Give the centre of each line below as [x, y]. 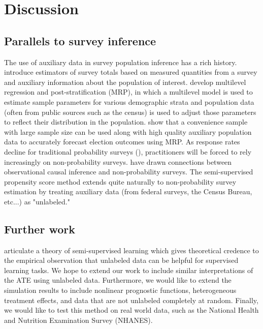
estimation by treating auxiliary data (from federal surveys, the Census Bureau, [128, 191]
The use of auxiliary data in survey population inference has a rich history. [121, 62]
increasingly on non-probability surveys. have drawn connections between [118, 161]
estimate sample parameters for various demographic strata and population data [129, 101]
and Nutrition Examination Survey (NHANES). [78, 320]
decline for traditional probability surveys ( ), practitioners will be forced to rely [128, 151]
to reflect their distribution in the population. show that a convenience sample [126, 122]
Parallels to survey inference [80, 40]
